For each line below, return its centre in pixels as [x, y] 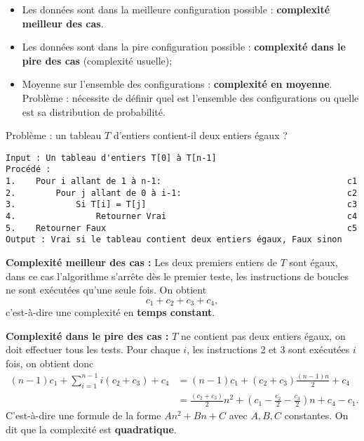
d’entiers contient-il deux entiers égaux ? [200, 135]
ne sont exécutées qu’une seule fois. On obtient [106, 290]
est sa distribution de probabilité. [94, 111]
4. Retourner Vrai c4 [182, 217]
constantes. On [316, 415]
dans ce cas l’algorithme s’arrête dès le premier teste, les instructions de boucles [177, 276]
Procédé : [28, 170]
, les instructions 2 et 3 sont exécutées [268, 349]
